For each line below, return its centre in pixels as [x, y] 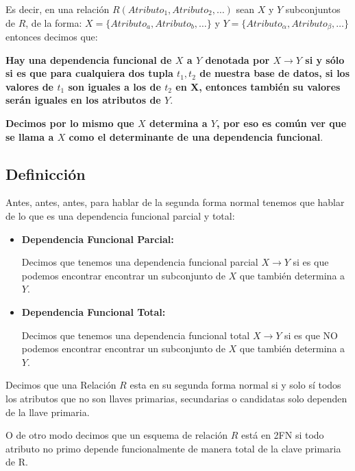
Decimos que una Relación [61, 385]
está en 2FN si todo [283, 435]
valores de [29, 86]
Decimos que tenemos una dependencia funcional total [136, 335]
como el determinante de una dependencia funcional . [196, 136]
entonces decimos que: [52, 37]
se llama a [30, 136]
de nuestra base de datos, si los [275, 73]
